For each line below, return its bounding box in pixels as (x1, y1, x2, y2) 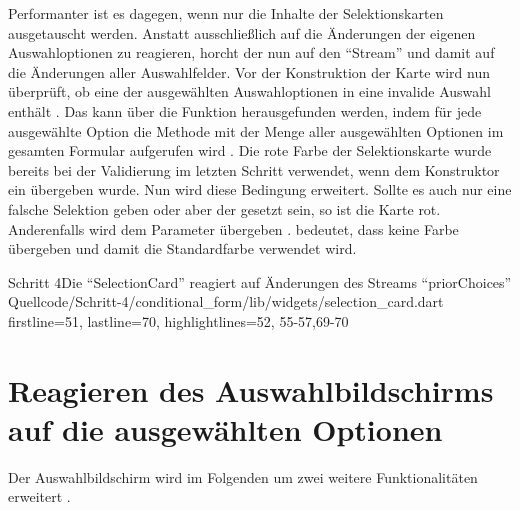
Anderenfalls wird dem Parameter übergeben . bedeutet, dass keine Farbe (8, 218, 459, 239)
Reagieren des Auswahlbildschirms (8, 369, 494, 410)
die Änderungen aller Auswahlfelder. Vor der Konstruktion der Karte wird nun (8, 61, 491, 82)
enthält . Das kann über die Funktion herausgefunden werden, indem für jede (8, 100, 482, 121)
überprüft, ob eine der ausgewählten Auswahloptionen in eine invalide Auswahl (8, 81, 491, 102)
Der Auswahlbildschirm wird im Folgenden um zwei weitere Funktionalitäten (8, 466, 478, 487)
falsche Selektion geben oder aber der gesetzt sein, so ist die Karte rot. (8, 198, 441, 219)
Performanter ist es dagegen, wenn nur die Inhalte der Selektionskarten (8, 3, 444, 23)
